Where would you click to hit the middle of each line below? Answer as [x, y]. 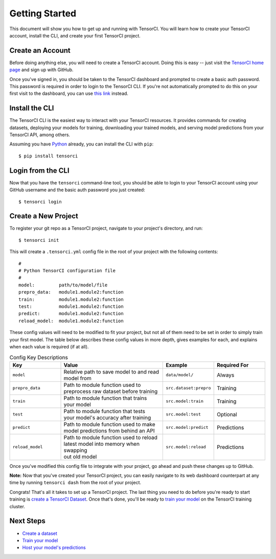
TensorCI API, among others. [40, 135]
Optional [227, 414]
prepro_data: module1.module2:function [71, 292]
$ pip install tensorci [48, 156]
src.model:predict [187, 428]
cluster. [17, 506]
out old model [80, 457]
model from [77, 378]
